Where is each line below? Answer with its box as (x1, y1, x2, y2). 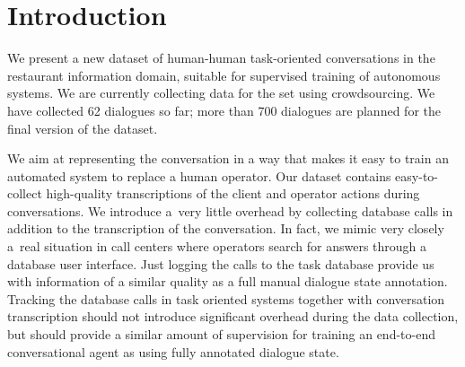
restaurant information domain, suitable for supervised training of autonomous (7, 66, 441, 84)
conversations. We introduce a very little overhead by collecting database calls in (7, 201, 453, 220)
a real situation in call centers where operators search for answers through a (7, 237, 427, 256)
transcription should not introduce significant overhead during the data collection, (7, 307, 459, 326)
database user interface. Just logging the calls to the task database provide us (7, 254, 434, 273)
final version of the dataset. (7, 118, 158, 137)
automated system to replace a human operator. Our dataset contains (7, 166, 391, 185)
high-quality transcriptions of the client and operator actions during (46, 184, 420, 203)
